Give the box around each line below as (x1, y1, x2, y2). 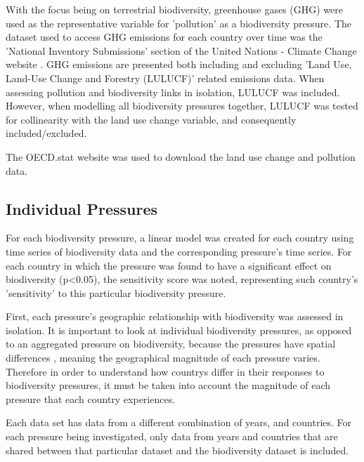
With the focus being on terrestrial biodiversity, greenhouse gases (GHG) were (6, 2, 344, 16)
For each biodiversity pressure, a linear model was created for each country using (6, 230, 354, 245)
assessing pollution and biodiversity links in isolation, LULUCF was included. (6, 84, 340, 99)
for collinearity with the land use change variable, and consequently (6, 112, 297, 126)
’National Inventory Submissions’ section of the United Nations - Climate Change (6, 43, 357, 58)
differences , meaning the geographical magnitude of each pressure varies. (6, 350, 320, 365)
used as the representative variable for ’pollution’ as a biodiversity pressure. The (6, 15, 351, 30)
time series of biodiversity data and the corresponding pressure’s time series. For (6, 244, 352, 258)
